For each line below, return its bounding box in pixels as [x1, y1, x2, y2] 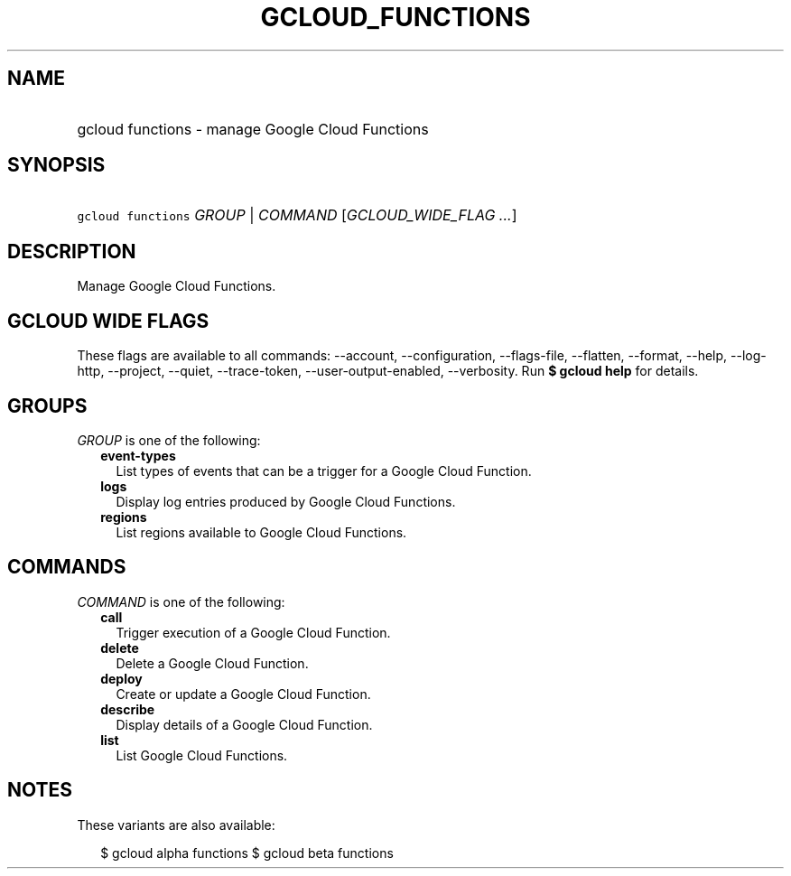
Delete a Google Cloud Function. [116, 655, 309, 671]
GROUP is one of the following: [77, 432, 261, 448]
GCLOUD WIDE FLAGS [7, 309, 209, 332]
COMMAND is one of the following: [77, 593, 285, 610]
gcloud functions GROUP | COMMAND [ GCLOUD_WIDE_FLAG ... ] [77, 206, 517, 225]
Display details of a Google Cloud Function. [116, 716, 373, 732]
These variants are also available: [77, 816, 275, 833]
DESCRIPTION [7, 239, 136, 263]
